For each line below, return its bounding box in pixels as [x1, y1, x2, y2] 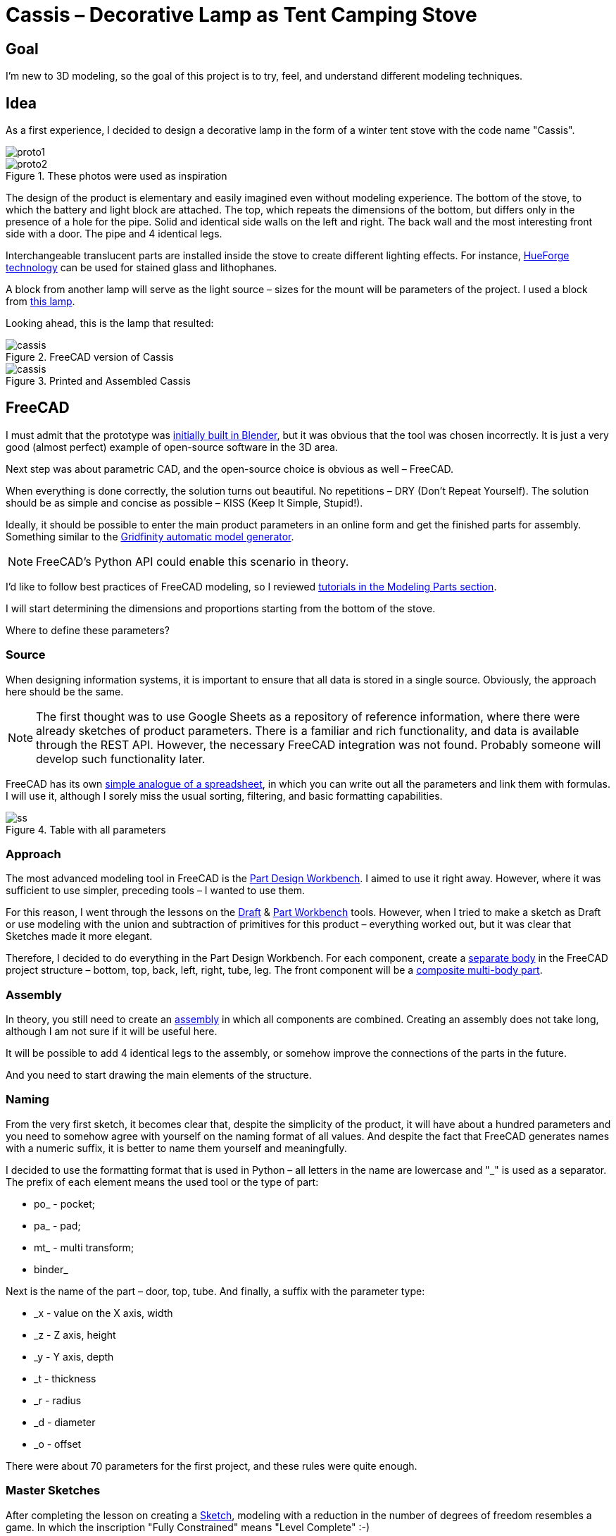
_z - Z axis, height [34, 1328, 116, 1341]
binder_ [34, 1263, 68, 1275]
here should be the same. [6, 685, 124, 698]
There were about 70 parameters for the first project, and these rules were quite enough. [6, 1459, 417, 1472]
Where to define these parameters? [6, 624, 170, 636]
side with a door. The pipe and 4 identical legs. [6, 228, 222, 240]
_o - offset [34, 1437, 82, 1450]
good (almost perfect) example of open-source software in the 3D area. [6, 440, 338, 453]
